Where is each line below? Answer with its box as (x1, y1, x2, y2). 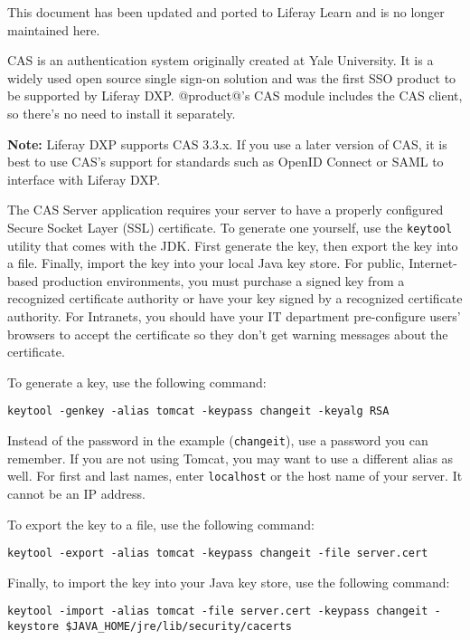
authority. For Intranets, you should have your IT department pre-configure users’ (7, 306, 461, 325)
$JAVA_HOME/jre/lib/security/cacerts (65, 620, 292, 633)
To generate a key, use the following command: (7, 372, 267, 391)
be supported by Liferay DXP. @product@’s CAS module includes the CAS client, (7, 86, 463, 105)
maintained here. (7, 20, 100, 39)
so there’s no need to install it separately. (7, 103, 236, 122)
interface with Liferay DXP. (7, 169, 161, 188)
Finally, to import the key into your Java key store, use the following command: (7, 572, 450, 591)
